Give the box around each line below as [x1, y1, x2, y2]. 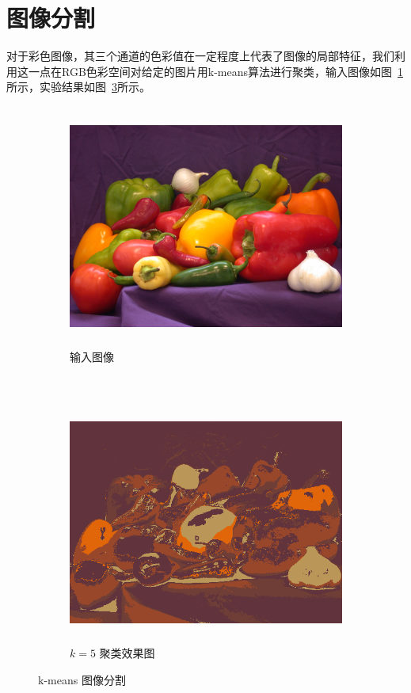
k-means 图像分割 [38, 671, 126, 687]
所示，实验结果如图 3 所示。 [6, 78, 150, 95]
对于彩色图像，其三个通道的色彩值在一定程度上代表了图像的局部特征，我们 [6, 48, 394, 64]
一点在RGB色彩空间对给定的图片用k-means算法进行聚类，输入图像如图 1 [28, 63, 404, 79]
